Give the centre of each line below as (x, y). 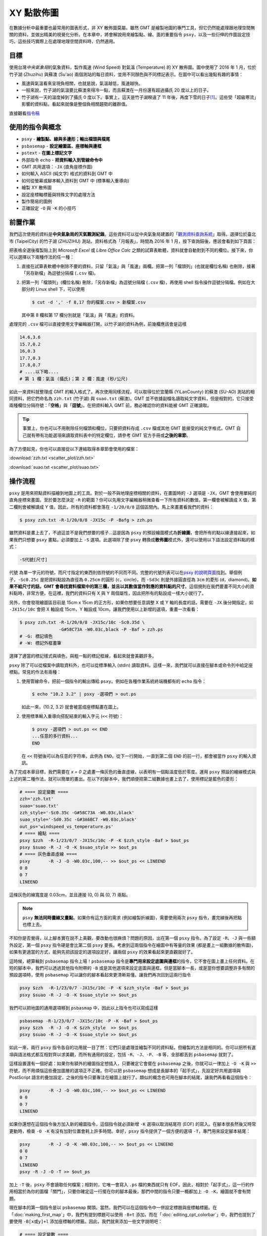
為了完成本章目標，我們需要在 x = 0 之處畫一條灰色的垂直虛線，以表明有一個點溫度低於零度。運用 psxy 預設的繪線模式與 (133, 772)
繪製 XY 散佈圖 (37, 187)
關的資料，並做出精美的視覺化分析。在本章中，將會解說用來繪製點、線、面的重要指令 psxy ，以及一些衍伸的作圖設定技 (130, 34)
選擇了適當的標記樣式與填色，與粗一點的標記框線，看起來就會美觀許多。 (83, 656)
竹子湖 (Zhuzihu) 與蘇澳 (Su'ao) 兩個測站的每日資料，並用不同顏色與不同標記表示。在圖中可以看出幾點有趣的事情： (126, 74)
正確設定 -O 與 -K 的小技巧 (49, 208)
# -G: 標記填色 (36, 636)
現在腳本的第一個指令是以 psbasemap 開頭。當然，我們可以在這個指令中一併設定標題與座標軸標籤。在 (113, 1208)
